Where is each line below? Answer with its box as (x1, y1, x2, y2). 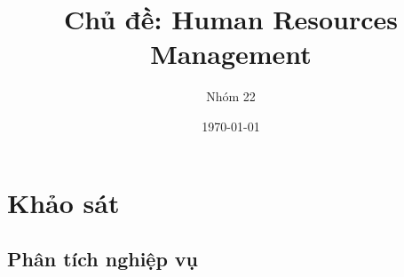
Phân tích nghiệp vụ (7, 245, 199, 273)
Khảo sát (7, 184, 120, 220)
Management (150, 36, 312, 72)
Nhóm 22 (206, 87, 256, 106)
